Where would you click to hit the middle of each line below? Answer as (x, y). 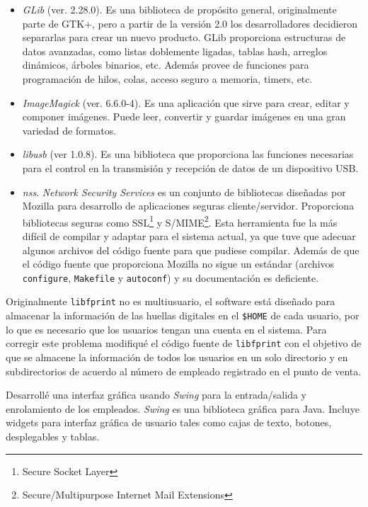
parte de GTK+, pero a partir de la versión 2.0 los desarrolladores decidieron (190, 23)
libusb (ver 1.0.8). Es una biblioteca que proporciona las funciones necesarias (188, 154)
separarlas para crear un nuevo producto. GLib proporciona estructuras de (184, 37)
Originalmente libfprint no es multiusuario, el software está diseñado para (171, 301)
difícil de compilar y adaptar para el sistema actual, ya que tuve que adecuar (189, 235)
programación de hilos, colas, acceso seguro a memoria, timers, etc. (167, 78)
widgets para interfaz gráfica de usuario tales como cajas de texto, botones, (169, 422)
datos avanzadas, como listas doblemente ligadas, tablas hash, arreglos (175, 51)
